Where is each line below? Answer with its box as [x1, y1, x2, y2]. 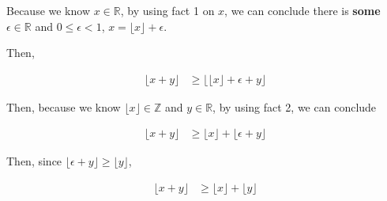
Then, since [6, 153, 62, 169]
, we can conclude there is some [224, 2, 381, 18]
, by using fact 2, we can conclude [212, 98, 377, 115]
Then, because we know [6, 98, 121, 115]
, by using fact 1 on [120, 2, 215, 18]
